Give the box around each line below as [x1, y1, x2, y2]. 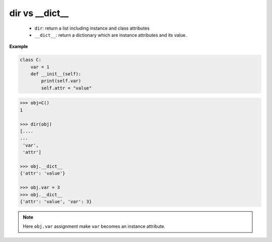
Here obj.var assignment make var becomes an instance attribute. [23, 223, 166, 229]
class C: [20, 57, 42, 63]
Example [9, 43, 28, 50]
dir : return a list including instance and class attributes [34, 25, 150, 31]
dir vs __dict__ [9, 8, 69, 19]
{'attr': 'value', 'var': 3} [20, 199, 92, 204]
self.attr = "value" [41, 85, 92, 91]
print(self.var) [41, 78, 82, 84]
